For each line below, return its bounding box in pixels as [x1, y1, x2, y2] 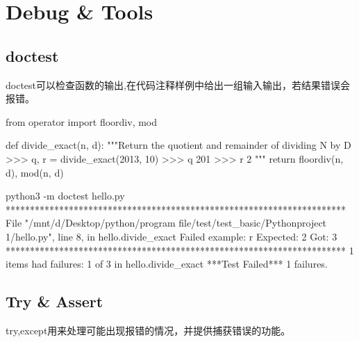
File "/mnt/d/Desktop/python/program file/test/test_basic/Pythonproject [6, 215, 327, 230]
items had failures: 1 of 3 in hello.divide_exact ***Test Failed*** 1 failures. [6, 256, 328, 271]
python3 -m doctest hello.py [6, 188, 125, 203]
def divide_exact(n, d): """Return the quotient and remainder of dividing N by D [6, 138, 351, 152]
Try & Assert [6, 291, 103, 312]
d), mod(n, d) [6, 165, 64, 179]
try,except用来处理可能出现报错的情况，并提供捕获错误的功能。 [6, 323, 291, 337]
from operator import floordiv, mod [6, 114, 158, 129]
